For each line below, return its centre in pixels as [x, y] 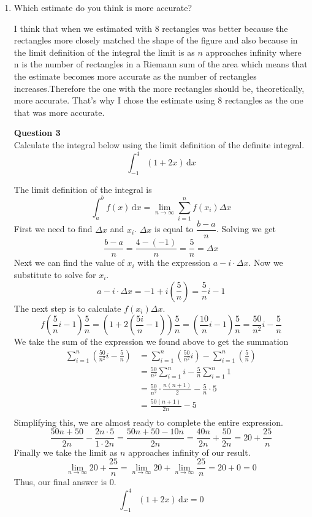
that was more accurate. [59, 112]
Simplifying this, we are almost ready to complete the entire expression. [148, 422]
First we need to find [53, 229]
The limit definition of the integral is [83, 189]
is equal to [174, 229]
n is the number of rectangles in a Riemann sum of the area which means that [161, 64]
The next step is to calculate [67, 308]
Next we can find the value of [69, 262]
